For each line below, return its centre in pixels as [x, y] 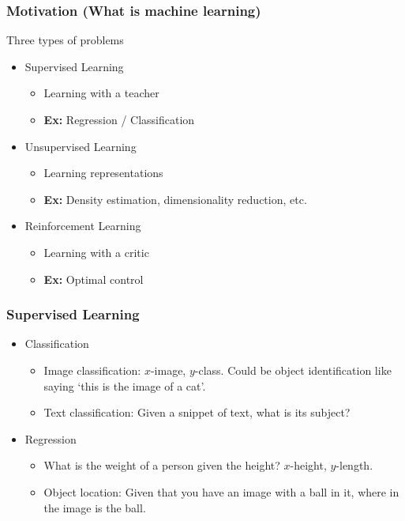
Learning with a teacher [101, 93]
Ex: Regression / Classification [119, 119]
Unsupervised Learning [81, 146]
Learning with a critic [96, 252]
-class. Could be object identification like [293, 370]
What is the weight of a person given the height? [162, 465]
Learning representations [103, 173]
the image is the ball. [95, 507]
